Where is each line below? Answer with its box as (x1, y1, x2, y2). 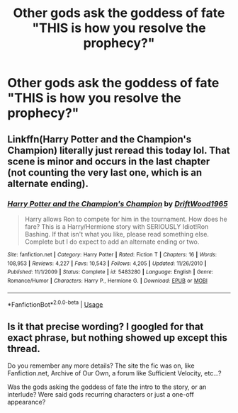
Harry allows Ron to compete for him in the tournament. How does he (24, 215, 228, 223)
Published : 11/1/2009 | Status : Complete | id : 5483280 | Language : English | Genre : (7, 268, 214, 276)
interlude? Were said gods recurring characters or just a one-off (7, 390, 195, 398)
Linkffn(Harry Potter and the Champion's (7, 133, 192, 145)
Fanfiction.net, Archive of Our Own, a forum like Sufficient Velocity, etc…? (7, 368, 222, 377)
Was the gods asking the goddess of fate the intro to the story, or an (7, 383, 207, 391)
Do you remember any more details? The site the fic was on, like (7, 361, 195, 370)
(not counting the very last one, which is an (7, 166, 203, 179)
